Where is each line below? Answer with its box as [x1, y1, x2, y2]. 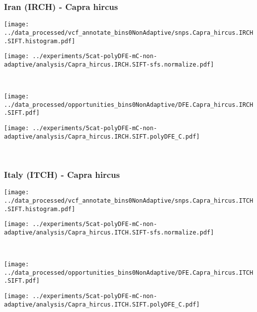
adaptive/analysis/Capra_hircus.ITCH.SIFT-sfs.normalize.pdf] [4, 229, 214, 236]
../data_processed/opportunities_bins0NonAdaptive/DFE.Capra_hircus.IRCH [4, 101, 254, 108]
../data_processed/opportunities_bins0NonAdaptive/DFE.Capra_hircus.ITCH [4, 269, 254, 276]
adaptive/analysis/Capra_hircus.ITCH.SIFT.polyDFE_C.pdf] [4, 301, 200, 308]
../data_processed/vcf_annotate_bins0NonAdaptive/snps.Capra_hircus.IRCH [4, 29, 254, 36]
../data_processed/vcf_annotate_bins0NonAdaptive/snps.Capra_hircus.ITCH [4, 197, 254, 204]
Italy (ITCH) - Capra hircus [4, 168, 120, 180]
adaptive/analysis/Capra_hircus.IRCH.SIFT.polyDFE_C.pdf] [4, 133, 200, 140]
